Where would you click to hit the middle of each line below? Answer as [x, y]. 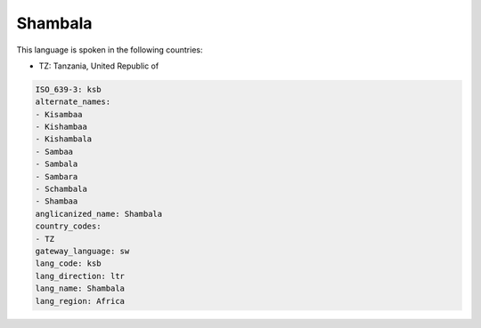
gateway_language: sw [82, 251]
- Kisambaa [59, 114]
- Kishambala [64, 139]
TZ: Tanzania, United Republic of [99, 66]
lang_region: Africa [80, 301]
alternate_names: [73, 102]
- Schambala [61, 189]
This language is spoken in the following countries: [110, 50]
